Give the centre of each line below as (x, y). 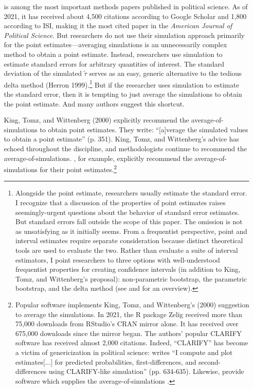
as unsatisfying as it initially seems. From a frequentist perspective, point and (131, 231)
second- (210, 362)
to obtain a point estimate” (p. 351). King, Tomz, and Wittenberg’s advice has (122, 139)
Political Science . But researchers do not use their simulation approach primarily (124, 35)
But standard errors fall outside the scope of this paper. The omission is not (129, 221)
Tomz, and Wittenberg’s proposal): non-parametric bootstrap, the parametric (131, 278)
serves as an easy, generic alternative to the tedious (165, 73)
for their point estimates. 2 (78, 168)
